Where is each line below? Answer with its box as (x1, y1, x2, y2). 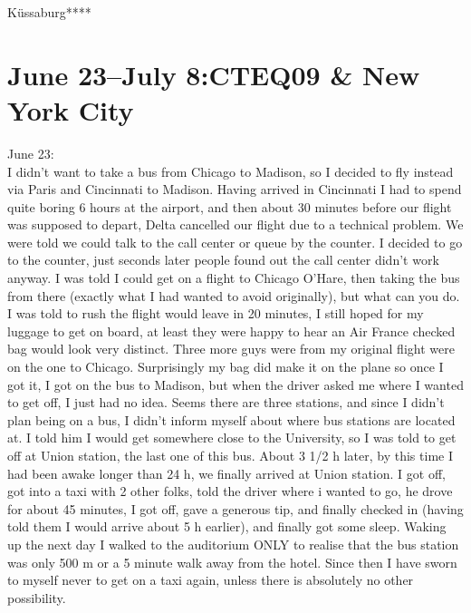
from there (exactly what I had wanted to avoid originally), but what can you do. (7, 286, 460, 305)
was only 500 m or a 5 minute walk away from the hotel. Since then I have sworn (7, 552, 457, 571)
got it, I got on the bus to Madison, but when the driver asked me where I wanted (7, 375, 464, 394)
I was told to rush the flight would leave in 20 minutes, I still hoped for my (7, 304, 424, 323)
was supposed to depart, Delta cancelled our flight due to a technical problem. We (7, 215, 464, 234)
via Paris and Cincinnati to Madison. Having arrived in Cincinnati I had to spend (7, 180, 462, 199)
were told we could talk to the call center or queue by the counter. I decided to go (7, 232, 463, 251)
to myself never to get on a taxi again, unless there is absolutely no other (7, 570, 414, 589)
